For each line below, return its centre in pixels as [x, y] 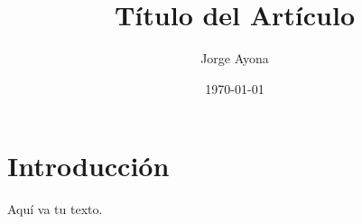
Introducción [88, 166]
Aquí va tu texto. [55, 209]
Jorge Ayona [235, 58]
